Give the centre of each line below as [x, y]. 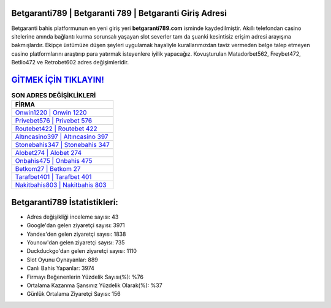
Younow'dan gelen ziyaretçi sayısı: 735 [76, 242]
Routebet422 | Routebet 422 [56, 129]
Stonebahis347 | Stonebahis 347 [62, 145]
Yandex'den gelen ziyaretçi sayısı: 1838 [76, 234]
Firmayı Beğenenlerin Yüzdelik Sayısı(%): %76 [85, 277]
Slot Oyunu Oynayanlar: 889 [62, 260]
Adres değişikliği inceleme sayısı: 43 [73, 217]
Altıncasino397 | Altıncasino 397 [62, 137]
